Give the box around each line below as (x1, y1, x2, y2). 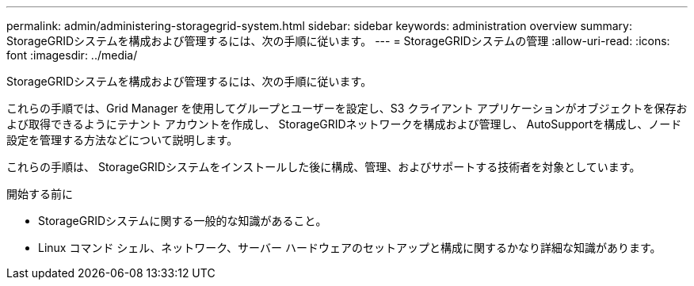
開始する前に (6, 187, 73, 200)
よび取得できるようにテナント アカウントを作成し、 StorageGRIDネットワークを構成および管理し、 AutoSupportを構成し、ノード (6, 117, 682, 131)
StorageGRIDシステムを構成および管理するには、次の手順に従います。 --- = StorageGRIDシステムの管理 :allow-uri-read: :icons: (6, 34, 670, 48)
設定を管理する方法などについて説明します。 (6, 133, 238, 147)
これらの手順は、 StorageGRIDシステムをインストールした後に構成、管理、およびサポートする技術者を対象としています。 (6, 160, 641, 174)
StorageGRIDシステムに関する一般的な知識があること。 (38, 214, 327, 227)
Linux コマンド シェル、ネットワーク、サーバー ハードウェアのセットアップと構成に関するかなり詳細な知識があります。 (38, 241, 662, 254)
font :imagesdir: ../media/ (6, 48, 138, 62)
